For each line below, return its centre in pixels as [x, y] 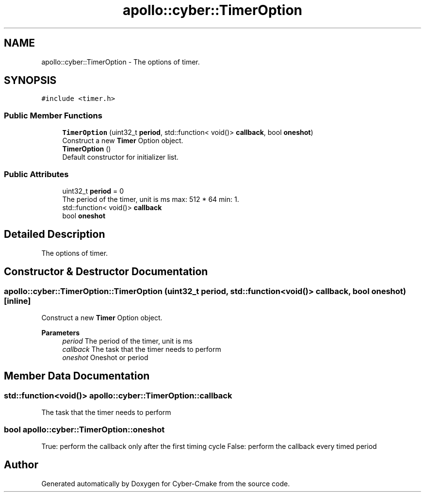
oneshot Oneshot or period [105, 357]
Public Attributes [36, 174]
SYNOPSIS [30, 81]
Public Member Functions [53, 115]
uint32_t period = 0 [93, 191]
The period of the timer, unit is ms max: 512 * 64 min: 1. [151, 199]
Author [21, 465]
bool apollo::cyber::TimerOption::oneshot [84, 429]
